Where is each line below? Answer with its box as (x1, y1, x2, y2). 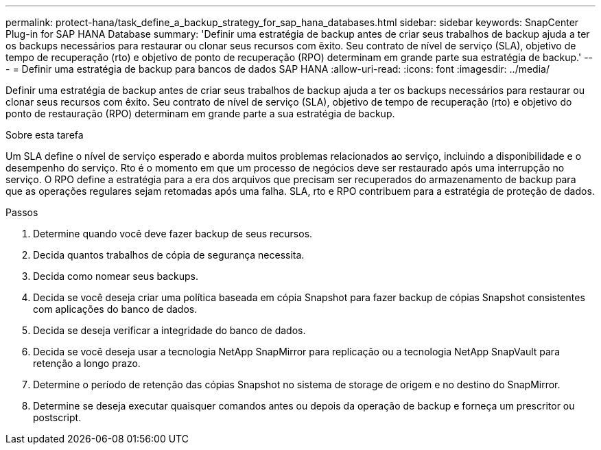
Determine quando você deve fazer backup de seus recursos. (33, 228, 313, 239)
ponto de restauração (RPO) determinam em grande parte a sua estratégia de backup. (5, 108, 395, 119)
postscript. (33, 412, 82, 423)
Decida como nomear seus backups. (33, 270, 198, 282)
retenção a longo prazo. (33, 357, 141, 369)
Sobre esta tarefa (5, 129, 84, 141)
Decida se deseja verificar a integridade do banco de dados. (33, 324, 306, 336)
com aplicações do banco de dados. (33, 303, 198, 315)
